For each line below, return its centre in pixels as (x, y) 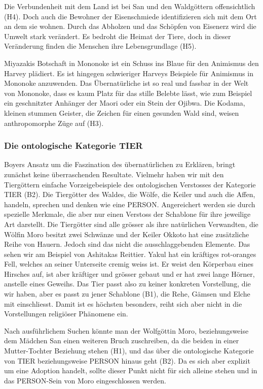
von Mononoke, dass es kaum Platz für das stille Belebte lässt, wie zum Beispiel (128, 93)
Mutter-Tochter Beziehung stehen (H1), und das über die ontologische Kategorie (129, 351)
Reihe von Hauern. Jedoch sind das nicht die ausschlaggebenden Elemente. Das (127, 244)
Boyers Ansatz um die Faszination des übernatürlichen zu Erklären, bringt (120, 164)
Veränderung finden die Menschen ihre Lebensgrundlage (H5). (100, 46)
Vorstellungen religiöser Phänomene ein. (66, 314)
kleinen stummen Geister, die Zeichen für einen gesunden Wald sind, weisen (122, 112)
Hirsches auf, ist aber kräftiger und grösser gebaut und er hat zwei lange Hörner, (129, 273)
